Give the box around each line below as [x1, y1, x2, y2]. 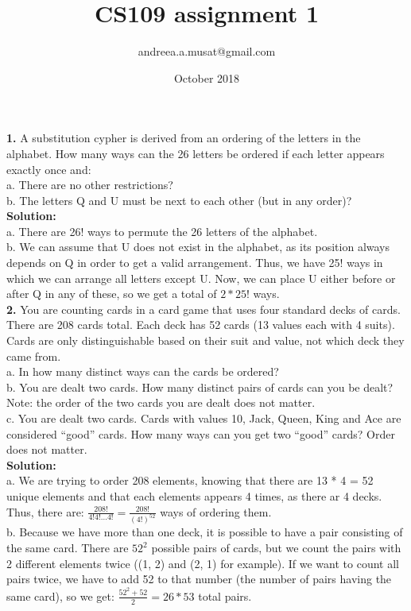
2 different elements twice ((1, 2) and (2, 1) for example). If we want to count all [6, 555, 399, 571]
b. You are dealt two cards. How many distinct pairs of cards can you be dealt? [6, 378, 394, 395]
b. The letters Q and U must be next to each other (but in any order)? [6, 191, 352, 208]
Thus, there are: [6, 503, 84, 520]
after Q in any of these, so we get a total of [6, 285, 217, 302]
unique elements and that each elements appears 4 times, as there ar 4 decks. [6, 487, 382, 504]
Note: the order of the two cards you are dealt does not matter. [6, 394, 316, 411]
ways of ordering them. [160, 503, 272, 520]
